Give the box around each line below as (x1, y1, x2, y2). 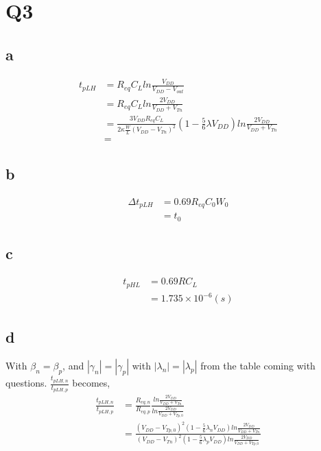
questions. (5, 376, 47, 390)
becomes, (72, 376, 110, 390)
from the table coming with (200, 358, 316, 373)
